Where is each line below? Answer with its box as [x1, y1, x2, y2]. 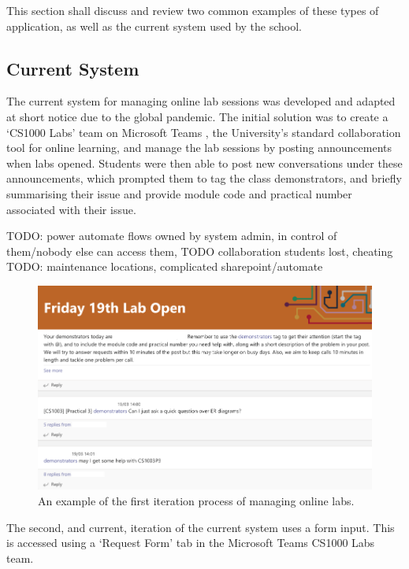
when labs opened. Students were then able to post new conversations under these [6, 154, 403, 171]
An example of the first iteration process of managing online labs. [38, 492, 355, 508]
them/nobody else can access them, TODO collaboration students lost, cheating [6, 242, 393, 259]
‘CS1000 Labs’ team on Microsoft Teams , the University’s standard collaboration [6, 124, 401, 140]
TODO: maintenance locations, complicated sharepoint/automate [6, 258, 323, 275]
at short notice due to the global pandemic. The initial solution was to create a [6, 108, 389, 124]
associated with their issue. [6, 201, 136, 217]
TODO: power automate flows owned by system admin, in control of [6, 227, 337, 244]
